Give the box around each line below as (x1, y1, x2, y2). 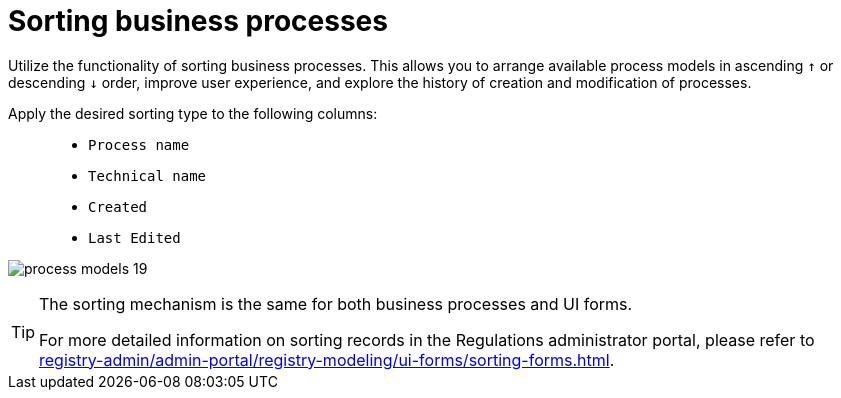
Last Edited (88, 229, 181, 246)
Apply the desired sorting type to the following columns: (8, 104, 378, 122)
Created (88, 198, 148, 215)
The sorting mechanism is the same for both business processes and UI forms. (39, 293, 633, 314)
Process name (88, 136, 190, 153)
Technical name (88, 167, 207, 184)
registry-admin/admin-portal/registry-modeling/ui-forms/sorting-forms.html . (39, 349, 615, 370)
